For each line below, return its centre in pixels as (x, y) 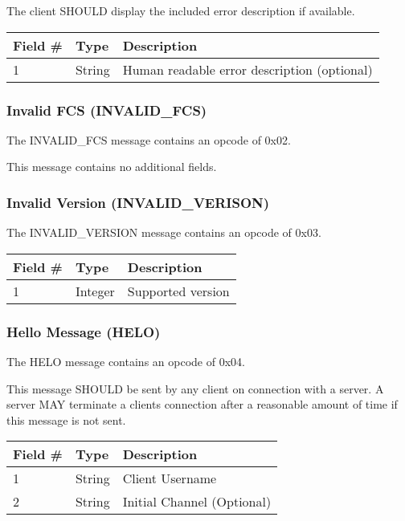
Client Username (170, 478)
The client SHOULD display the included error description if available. (181, 10)
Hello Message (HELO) (84, 331)
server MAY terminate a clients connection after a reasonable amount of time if (202, 404)
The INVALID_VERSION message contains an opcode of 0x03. (164, 232)
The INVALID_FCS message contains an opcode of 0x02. (149, 139)
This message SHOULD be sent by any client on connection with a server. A (195, 388)
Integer (95, 291)
